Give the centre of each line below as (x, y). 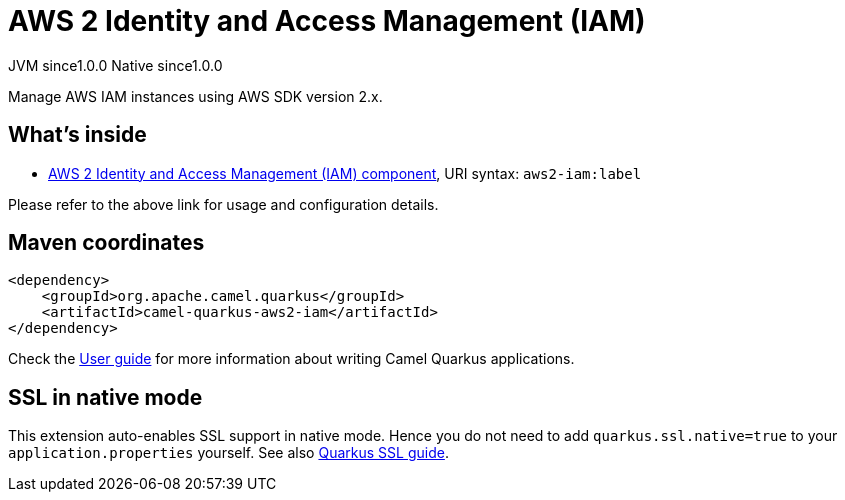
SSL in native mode (105, 397)
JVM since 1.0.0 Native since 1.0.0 (115, 65)
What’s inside (77, 135)
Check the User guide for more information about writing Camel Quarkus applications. (291, 359)
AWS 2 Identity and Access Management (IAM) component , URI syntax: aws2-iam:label (345, 173)
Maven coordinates (106, 243)
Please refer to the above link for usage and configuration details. (223, 204)
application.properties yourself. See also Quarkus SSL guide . (228, 453)
